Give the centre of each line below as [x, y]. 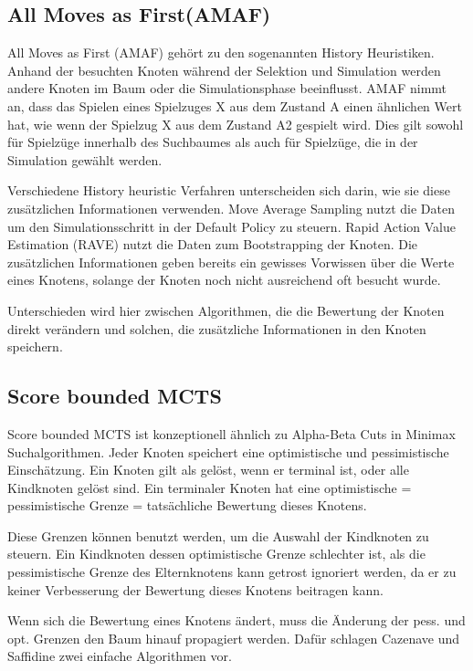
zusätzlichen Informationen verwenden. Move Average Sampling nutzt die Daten [231, 208]
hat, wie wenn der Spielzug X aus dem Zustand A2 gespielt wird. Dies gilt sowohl [236, 124]
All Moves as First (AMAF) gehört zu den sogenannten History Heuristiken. [221, 52]
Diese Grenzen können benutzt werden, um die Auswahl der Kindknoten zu [218, 535]
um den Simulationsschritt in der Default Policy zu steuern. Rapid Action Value [231, 226]
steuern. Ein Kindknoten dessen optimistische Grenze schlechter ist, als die [216, 554]
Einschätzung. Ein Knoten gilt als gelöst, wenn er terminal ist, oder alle [208, 470]
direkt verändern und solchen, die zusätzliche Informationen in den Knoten [217, 328]
